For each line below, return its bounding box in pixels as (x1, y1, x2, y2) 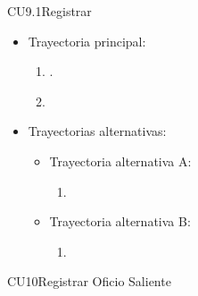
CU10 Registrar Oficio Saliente (7, 272, 171, 291)
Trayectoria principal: (28, 31, 146, 50)
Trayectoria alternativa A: (49, 151, 192, 170)
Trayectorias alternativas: (28, 122, 167, 140)
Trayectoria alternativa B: (49, 212, 191, 231)
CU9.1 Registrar (7, 2, 92, 20)
